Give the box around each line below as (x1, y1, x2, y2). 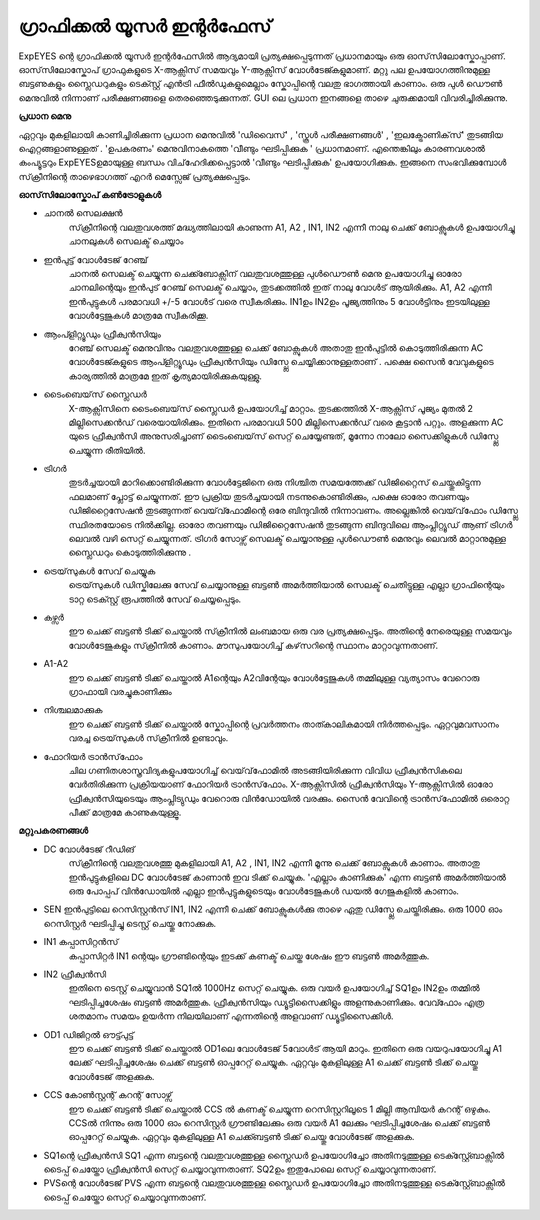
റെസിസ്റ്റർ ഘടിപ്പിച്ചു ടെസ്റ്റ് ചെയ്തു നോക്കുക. (43, 917, 217, 929)
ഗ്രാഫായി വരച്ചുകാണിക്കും (68, 685, 172, 697)
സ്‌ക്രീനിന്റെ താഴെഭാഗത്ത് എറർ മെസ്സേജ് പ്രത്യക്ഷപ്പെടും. (18, 170, 251, 182)
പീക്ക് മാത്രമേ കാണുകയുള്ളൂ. (68, 806, 182, 819)
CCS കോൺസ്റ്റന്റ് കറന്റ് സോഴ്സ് (43, 1089, 172, 1101)
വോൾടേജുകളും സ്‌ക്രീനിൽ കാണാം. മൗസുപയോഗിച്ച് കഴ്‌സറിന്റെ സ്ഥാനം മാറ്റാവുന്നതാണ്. (68, 639, 439, 651)
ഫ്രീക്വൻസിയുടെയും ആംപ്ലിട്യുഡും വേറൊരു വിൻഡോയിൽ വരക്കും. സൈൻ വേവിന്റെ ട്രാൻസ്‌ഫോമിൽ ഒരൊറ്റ (68, 792, 510, 804)
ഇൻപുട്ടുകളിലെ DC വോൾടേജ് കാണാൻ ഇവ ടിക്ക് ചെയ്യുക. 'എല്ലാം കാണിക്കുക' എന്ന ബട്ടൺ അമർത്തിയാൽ (68, 871, 507, 883)
